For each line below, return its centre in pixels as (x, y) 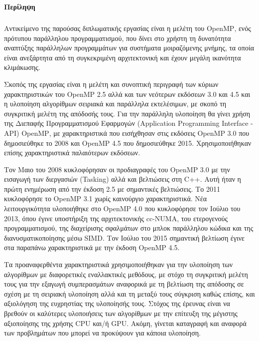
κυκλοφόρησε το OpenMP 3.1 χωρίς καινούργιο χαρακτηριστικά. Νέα (106, 198)
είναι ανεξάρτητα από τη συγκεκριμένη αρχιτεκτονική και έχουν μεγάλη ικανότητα (123, 57)
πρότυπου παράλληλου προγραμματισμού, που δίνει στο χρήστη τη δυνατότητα (118, 38)
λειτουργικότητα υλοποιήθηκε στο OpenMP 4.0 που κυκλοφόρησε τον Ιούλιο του (122, 208)
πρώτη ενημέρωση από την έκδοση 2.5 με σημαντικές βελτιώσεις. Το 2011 (112, 188)
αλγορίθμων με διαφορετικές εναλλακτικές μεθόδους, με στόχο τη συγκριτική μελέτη (126, 274)
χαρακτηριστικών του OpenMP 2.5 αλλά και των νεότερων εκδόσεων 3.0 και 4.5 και (127, 94)
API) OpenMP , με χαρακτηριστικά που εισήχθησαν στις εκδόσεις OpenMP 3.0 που (127, 133)
